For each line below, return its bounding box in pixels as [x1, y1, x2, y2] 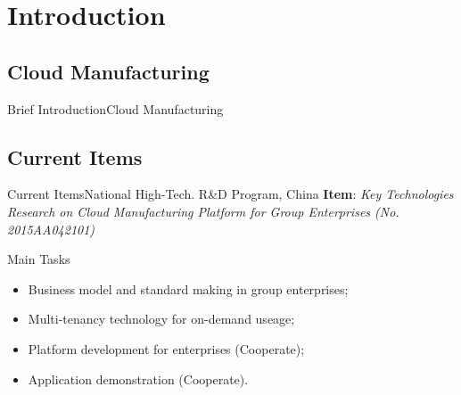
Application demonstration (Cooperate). [28, 369, 249, 388]
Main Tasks [7, 250, 70, 268]
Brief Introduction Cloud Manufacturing [7, 99, 224, 118]
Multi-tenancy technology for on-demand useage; [28, 309, 295, 328]
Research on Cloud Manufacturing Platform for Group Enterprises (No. [7, 202, 399, 220]
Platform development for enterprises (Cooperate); [28, 339, 305, 358]
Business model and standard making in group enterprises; [28, 279, 349, 298]
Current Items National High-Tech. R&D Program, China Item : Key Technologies [7, 185, 454, 203]
